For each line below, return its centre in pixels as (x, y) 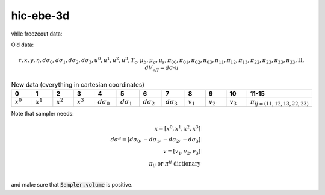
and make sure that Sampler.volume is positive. (72, 185)
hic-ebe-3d (40, 16)
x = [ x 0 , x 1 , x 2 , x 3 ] (178, 128)
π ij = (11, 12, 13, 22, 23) (280, 102)
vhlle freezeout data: (37, 34)
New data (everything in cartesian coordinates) (78, 84)
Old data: (23, 45)
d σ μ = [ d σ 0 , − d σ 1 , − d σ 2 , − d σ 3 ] (156, 140)
